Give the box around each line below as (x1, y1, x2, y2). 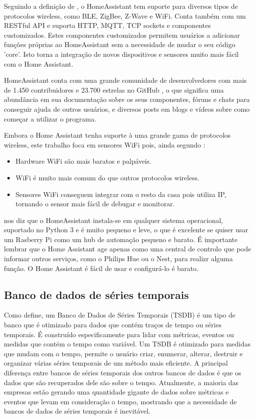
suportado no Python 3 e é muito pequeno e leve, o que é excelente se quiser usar (4, 224, 248, 235)
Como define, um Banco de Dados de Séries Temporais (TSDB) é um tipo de (4, 310, 235, 320)
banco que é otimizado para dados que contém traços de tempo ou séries (4, 320, 222, 330)
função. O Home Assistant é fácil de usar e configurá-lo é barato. (4, 263, 199, 273)
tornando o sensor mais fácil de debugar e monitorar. (15, 198, 175, 209)
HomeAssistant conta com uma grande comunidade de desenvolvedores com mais (4, 75, 247, 85)
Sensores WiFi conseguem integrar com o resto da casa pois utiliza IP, (15, 189, 227, 199)
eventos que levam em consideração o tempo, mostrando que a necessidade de (4, 396, 237, 406)
